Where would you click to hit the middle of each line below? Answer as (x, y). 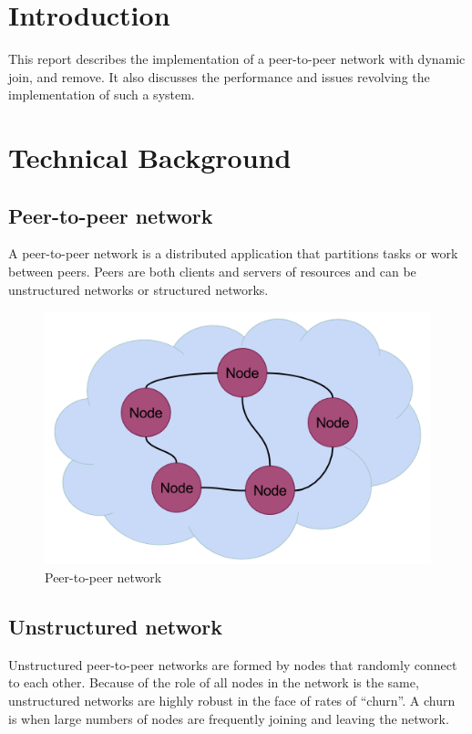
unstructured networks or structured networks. (139, 289)
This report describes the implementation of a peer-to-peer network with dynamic (237, 59)
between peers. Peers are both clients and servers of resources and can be (212, 272)
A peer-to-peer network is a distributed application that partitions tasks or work (233, 253)
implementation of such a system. (102, 94)
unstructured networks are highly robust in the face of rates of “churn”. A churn (232, 701)
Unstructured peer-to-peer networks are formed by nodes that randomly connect (233, 664)
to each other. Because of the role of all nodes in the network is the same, (214, 682)
